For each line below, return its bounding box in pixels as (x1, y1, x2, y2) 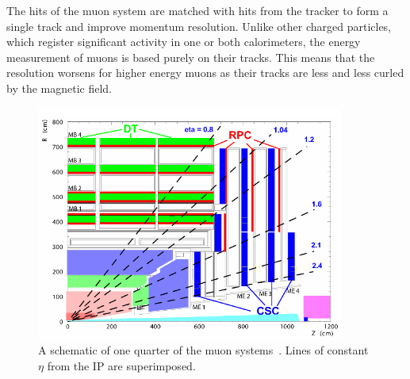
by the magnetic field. (6, 79, 112, 96)
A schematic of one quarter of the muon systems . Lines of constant (38, 342, 369, 358)
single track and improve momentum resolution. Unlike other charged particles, (6, 17, 392, 34)
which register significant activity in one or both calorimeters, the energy (6, 33, 361, 50)
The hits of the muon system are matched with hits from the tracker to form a (6, 2, 389, 18)
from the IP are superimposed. (47, 358, 196, 374)
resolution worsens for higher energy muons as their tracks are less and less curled (6, 64, 404, 81)
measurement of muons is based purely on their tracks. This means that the (6, 48, 375, 65)
